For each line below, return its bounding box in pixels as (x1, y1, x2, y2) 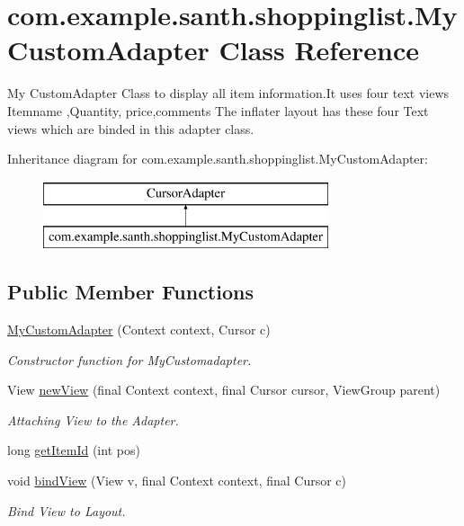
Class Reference (219, 31, 419, 68)
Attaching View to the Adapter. (7, 410, 179, 429)
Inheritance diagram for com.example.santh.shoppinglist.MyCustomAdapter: (7, 149, 428, 168)
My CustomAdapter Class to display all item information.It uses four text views (7, 84, 450, 103)
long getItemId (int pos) (7, 441, 140, 459)
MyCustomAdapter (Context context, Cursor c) (7, 320, 271, 339)
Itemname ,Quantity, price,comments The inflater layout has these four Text (7, 101, 429, 120)
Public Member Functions (7, 278, 254, 306)
